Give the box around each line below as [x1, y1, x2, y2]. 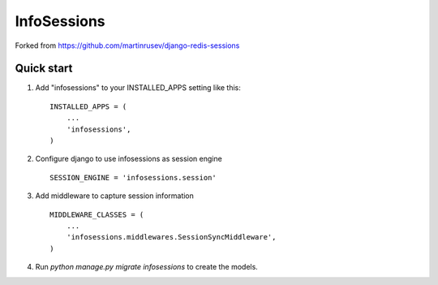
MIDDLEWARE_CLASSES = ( [49, 209, 144, 219]
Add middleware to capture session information [35, 191, 195, 201]
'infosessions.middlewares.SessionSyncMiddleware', [66, 232, 277, 242]
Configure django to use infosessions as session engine [35, 154, 222, 164]
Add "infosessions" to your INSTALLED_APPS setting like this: [35, 83, 241, 93]
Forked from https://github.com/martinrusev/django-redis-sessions [15, 41, 240, 50]
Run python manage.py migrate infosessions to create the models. [35, 262, 259, 272]
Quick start [15, 62, 73, 76]
